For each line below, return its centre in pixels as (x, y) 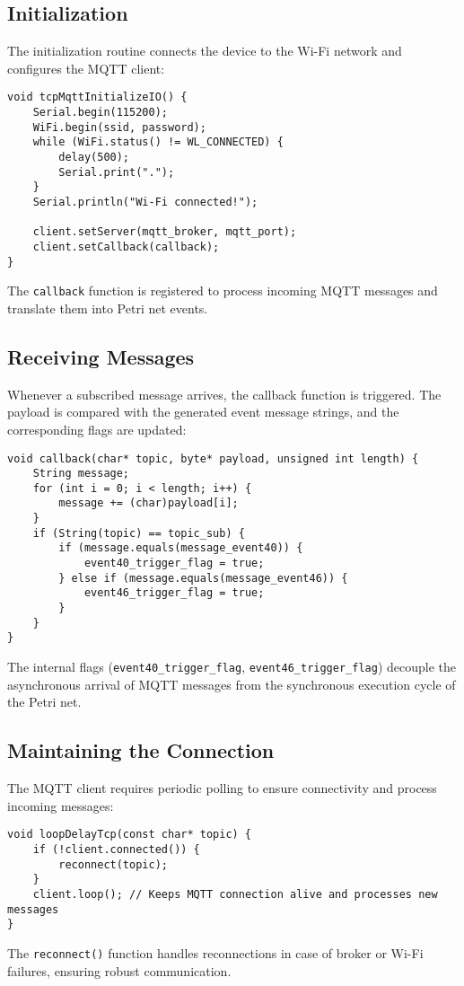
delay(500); (94, 158)
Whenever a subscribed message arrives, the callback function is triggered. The (224, 394)
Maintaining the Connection (141, 750)
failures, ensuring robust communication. (119, 970)
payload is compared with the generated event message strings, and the (203, 412)
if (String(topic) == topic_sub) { (139, 533)
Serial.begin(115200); (100, 113)
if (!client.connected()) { (116, 849)
